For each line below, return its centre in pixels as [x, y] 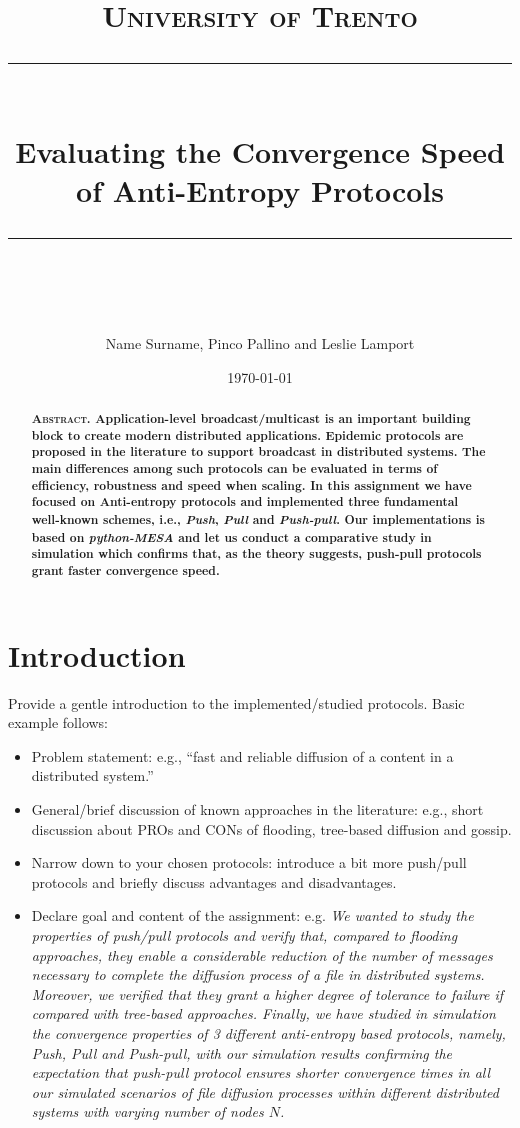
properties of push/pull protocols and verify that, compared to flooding [244, 934]
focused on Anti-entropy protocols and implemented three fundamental [245, 502]
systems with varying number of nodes [147, 1111]
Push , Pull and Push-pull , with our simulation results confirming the [242, 1052]
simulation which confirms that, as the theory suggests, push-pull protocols [256, 554]
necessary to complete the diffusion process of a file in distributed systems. [258, 974]
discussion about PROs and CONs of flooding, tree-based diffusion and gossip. [271, 828]
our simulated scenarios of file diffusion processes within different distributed [265, 1091]
